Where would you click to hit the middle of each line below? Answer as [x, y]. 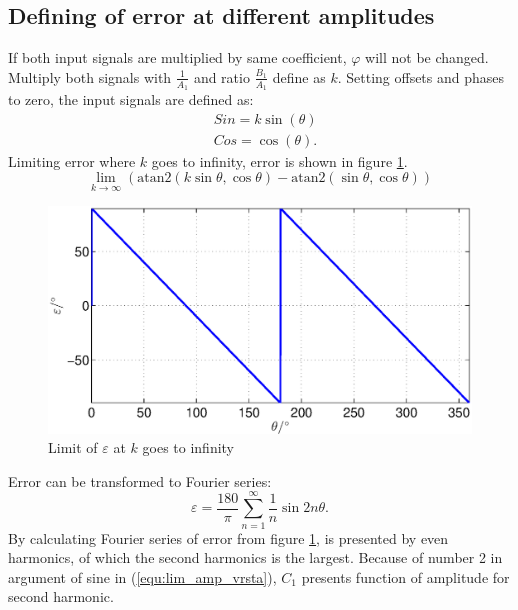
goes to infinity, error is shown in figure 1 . [279, 160]
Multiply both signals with [90, 76]
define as [299, 76]
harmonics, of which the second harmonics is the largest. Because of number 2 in [255, 557]
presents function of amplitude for [405, 576]
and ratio [221, 76]
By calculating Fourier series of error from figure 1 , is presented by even [228, 537]
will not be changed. [427, 57]
